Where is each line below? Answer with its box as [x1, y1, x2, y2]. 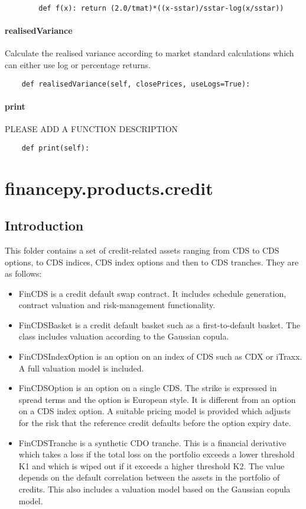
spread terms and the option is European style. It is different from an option [18, 393, 296, 405]
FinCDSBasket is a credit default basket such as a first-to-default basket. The [18, 318, 301, 331]
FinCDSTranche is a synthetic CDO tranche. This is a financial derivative [18, 436, 287, 449]
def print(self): [21, 143, 90, 152]
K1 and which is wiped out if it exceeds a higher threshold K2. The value [18, 459, 285, 472]
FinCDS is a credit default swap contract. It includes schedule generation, [18, 287, 287, 299]
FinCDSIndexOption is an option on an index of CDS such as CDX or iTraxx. [18, 350, 302, 363]
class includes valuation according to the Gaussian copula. [18, 330, 229, 342]
